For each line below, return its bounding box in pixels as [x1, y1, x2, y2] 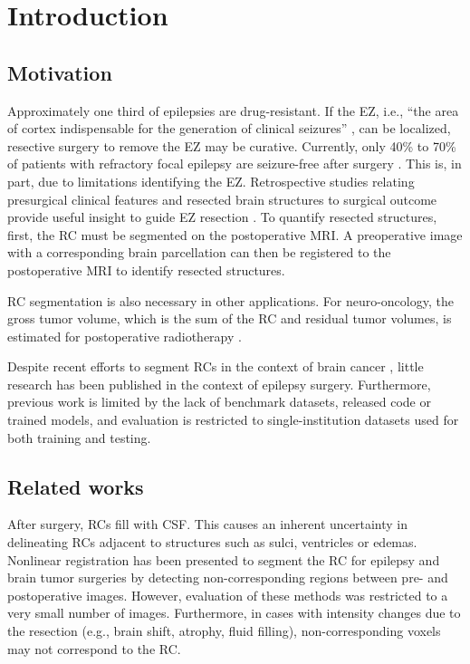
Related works [7, 472, 144, 500]
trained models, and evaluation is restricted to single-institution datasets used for [7, 410, 459, 429]
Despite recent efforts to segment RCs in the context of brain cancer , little [7, 357, 424, 376]
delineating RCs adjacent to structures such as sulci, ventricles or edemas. [7, 533, 417, 552]
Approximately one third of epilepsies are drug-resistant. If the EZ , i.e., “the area [7, 101, 459, 120]
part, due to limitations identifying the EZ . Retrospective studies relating [7, 171, 415, 190]
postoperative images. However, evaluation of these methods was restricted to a [7, 585, 448, 604]
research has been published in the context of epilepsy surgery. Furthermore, [7, 374, 431, 393]
